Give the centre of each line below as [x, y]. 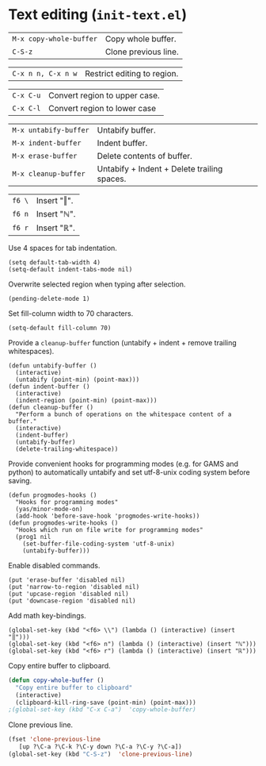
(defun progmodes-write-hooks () [63, 523]
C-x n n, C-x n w [45, 73]
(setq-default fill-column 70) [60, 328]
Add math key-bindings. [47, 615]
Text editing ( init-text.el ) [98, 15]
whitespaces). [31, 351]
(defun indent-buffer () [49, 387]
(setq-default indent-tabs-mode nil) [70, 269]
